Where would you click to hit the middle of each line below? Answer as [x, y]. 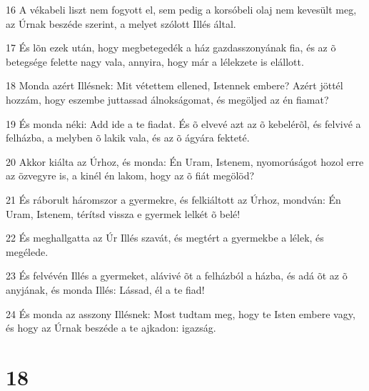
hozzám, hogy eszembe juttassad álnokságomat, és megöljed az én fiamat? [167, 99]
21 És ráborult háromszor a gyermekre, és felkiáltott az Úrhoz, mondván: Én [173, 199]
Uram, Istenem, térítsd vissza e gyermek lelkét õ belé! [123, 213]
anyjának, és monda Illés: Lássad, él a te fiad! [105, 289]
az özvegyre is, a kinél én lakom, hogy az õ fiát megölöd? [130, 175]
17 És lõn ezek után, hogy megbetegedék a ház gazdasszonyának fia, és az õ [171, 48]
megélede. [27, 251]
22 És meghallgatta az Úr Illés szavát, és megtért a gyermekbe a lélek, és [165, 238]
